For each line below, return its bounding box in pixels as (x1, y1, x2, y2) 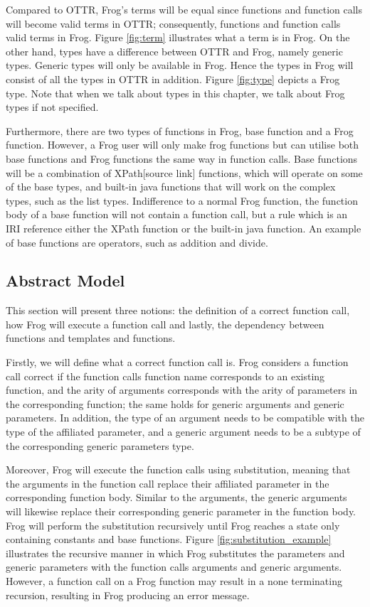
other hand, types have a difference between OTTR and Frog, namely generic (6, 43, 343, 58)
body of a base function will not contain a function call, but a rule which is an (6, 207, 348, 222)
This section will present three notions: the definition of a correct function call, (6, 303, 350, 318)
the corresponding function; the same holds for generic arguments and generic (6, 396, 344, 411)
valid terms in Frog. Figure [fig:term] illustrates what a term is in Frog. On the (6, 30, 350, 45)
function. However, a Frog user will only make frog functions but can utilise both (6, 137, 359, 152)
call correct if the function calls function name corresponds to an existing (6, 368, 325, 383)
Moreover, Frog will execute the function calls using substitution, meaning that (6, 462, 351, 477)
